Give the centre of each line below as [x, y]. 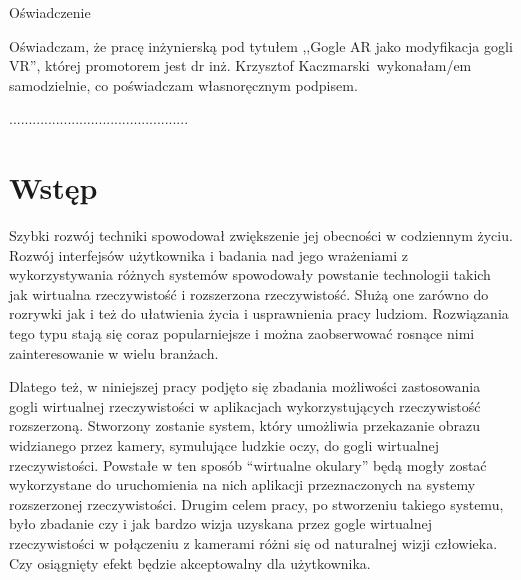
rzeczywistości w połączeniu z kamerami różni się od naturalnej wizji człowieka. [253, 543]
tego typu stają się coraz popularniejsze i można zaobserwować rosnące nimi [242, 333]
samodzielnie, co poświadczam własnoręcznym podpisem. [183, 84]
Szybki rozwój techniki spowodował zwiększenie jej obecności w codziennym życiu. [261, 235]
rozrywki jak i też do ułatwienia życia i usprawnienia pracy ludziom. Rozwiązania [259, 313]
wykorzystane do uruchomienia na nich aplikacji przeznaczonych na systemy [242, 484]
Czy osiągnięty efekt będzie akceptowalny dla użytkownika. [190, 562]
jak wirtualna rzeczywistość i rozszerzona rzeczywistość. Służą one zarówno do [249, 293]
